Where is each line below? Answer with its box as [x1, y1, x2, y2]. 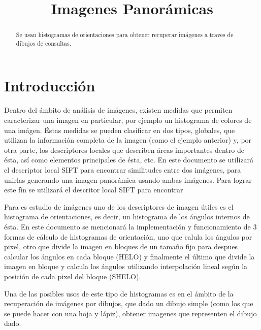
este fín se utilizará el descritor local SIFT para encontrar [4, 184, 183, 195]
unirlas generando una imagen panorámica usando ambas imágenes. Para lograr [4, 174, 252, 185]
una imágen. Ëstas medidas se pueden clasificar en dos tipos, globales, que [4, 124, 235, 135]
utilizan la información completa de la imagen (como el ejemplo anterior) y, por [4, 135, 252, 145]
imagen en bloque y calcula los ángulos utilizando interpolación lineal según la [4, 261, 248, 272]
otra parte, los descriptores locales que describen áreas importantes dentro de [4, 144, 244, 155]
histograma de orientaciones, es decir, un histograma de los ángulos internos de [4, 211, 250, 222]
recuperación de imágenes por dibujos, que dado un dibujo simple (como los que [4, 298, 253, 309]
